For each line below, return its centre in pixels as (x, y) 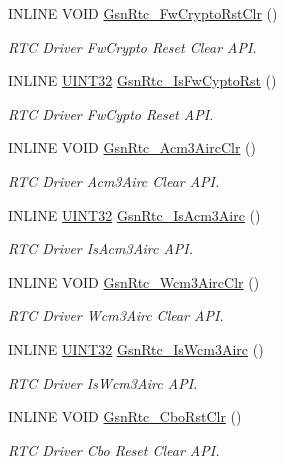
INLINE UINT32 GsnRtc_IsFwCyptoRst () (142, 80)
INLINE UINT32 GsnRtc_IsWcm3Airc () (136, 348)
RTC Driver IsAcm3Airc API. (101, 248)
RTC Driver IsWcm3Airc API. (103, 382)
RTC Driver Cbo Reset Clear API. (114, 449)
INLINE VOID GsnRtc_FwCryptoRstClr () (143, 13)
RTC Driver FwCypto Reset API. (111, 113)
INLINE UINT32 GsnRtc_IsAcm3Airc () (134, 214)
